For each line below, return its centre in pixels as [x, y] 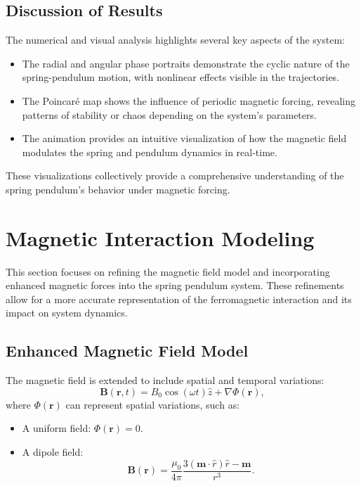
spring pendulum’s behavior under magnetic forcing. [118, 189]
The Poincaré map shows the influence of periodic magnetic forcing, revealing [189, 100]
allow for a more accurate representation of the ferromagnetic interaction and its [179, 299]
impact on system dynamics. [67, 313]
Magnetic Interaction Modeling [160, 237]
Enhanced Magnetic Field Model [127, 351]
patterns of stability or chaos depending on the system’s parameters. [169, 114]
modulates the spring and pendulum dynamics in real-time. [150, 152]
